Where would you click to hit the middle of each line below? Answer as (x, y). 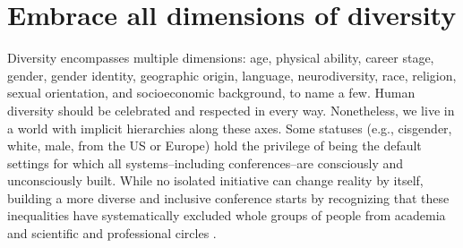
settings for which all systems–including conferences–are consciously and (206, 162)
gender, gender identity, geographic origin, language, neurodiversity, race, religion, (232, 75)
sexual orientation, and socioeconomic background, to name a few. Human (211, 93)
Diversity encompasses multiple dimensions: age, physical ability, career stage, (221, 58)
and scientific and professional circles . (112, 233)
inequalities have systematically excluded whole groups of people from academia (227, 215)
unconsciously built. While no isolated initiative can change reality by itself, (215, 180)
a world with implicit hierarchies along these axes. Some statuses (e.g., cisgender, (230, 128)
